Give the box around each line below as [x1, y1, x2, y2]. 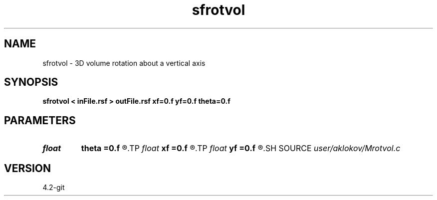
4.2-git [42, 183, 65, 192]
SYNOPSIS [4, 76, 58, 89]
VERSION [4, 162, 51, 175]
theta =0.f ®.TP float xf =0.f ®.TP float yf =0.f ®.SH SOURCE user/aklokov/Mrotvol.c [81, 143, 401, 154]
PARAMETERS [4, 114, 76, 127]
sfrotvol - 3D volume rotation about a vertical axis [42, 58, 206, 67]
